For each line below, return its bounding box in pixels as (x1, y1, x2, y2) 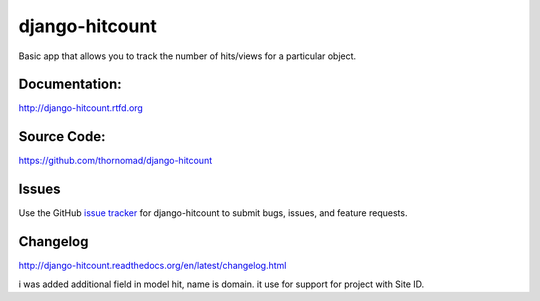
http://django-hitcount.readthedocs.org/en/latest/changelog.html (18, 260, 287, 272)
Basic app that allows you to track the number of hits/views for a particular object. (18, 50, 357, 62)
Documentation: (18, 76, 122, 93)
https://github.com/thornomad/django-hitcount (18, 155, 213, 167)
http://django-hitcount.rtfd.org (18, 102, 144, 114)
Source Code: (18, 128, 106, 145)
